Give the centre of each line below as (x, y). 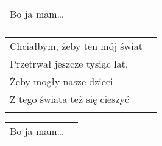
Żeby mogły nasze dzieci (62, 81)
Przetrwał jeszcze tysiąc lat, (69, 64)
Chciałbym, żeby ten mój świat (76, 46)
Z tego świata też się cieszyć (70, 99)
